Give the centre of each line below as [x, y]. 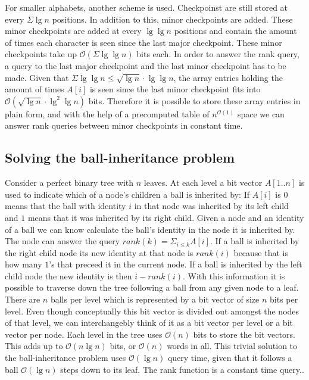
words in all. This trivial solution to [232, 346]
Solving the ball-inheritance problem [120, 158]
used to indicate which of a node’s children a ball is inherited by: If [127, 194]
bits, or [123, 346]
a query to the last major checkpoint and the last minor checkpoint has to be [146, 65]
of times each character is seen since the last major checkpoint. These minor [143, 42]
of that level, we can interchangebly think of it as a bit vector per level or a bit [149, 323]
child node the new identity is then [68, 275]
